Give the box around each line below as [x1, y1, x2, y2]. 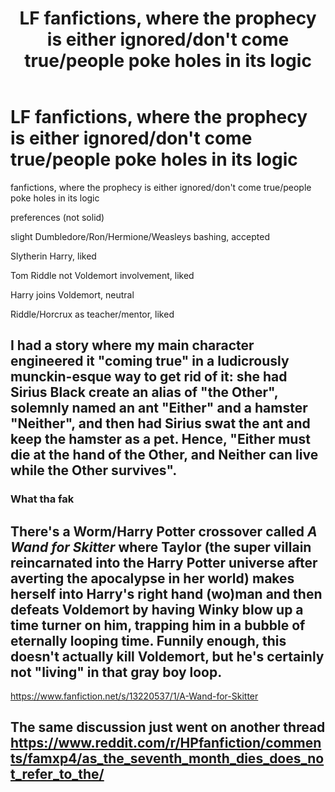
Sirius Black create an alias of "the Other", [10, 384, 279, 401]
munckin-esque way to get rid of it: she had [10, 368, 288, 386]
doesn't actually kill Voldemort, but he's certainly [10, 648, 325, 665]
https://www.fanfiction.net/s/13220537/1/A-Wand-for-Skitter [10, 690, 259, 702]
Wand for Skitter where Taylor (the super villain [10, 538, 312, 556]
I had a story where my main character [10, 337, 255, 354]
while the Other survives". [10, 462, 178, 479]
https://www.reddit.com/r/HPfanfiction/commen [10, 735, 322, 752]
